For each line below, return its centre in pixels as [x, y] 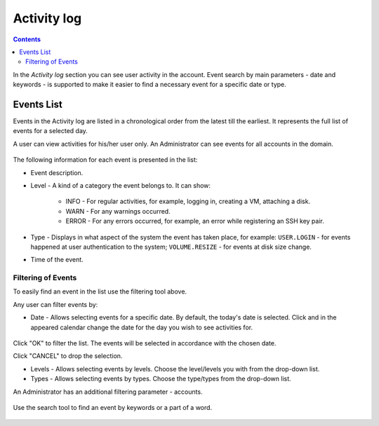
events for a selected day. [50, 131]
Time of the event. [57, 260]
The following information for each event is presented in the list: [105, 160]
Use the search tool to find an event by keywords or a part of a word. [113, 407]
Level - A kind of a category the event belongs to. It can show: [120, 185]
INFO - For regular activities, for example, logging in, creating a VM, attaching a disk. [188, 201]
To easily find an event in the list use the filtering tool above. [100, 291]
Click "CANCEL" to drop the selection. [68, 356]
